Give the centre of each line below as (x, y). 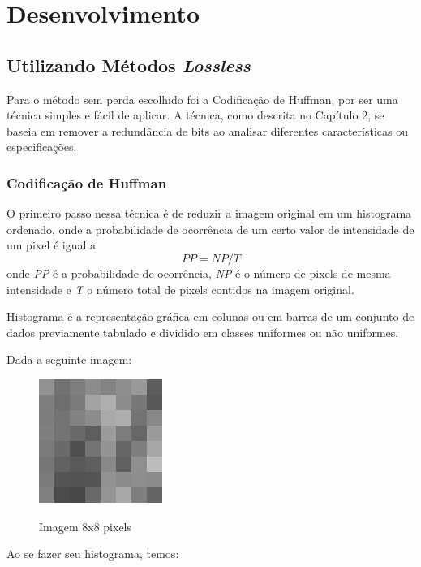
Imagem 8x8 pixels (86, 526)
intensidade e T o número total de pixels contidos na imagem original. (180, 289)
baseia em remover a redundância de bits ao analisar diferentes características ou (207, 130)
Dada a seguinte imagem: (69, 359)
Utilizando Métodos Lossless (129, 65)
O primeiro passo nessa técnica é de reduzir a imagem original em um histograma (209, 213)
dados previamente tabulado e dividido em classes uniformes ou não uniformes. (203, 332)
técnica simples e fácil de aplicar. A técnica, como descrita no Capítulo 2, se (195, 115)
